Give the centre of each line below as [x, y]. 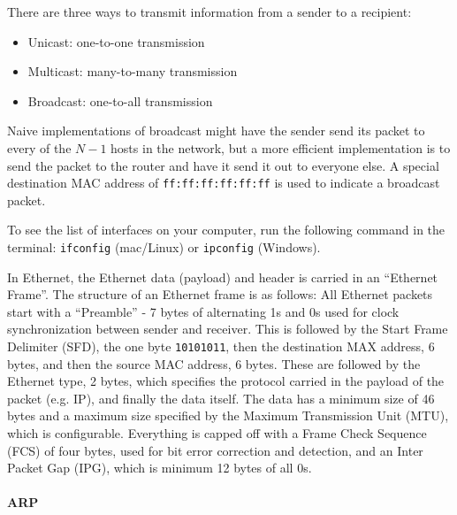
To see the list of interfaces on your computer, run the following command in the [226, 230]
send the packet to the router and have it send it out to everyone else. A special [223, 165]
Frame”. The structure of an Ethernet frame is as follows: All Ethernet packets [220, 294]
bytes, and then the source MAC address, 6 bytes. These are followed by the [214, 363]
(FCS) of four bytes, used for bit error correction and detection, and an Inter [215, 450]
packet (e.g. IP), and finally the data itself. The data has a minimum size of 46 [221, 398]
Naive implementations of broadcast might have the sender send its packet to [216, 131]
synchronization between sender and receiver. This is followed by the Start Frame [228, 329]
